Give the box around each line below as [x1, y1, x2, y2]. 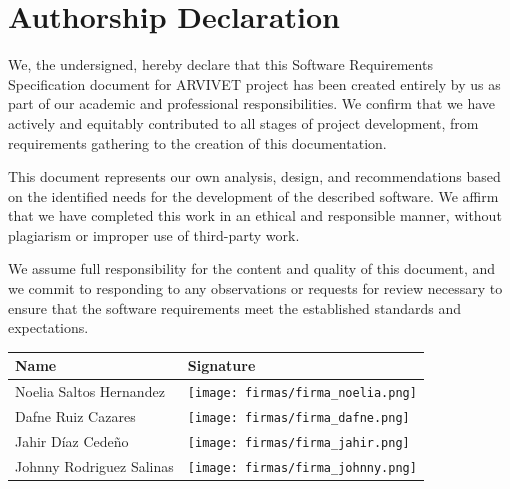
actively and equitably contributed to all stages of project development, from [8, 112, 479, 133]
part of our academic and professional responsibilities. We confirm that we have [8, 93, 496, 114]
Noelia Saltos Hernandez [15, 381, 165, 402]
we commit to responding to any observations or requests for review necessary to [8, 278, 503, 299]
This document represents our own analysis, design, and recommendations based [8, 166, 501, 187]
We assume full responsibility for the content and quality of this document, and [8, 258, 496, 279]
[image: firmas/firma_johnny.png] [187, 460, 417, 475]
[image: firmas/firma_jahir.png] [187, 436, 410, 450]
